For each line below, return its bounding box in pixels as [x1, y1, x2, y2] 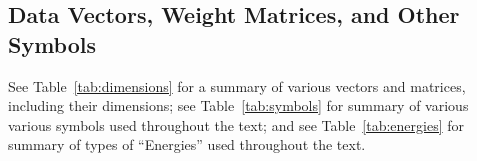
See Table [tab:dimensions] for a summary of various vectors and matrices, [8, 75, 466, 96]
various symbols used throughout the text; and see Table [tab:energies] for [8, 114, 465, 135]
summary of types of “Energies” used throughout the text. [8, 134, 366, 155]
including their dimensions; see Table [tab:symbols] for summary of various [8, 95, 469, 116]
